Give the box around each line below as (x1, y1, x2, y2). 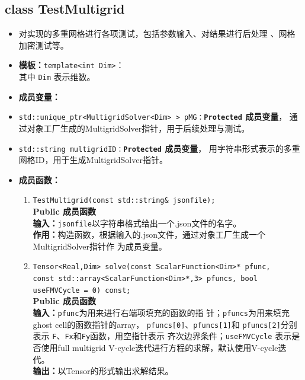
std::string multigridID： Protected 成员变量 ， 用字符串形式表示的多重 (18, 142, 300, 154)
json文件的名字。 (176, 216, 242, 229)
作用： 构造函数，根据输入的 (33, 228, 141, 241)
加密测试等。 (18, 39, 69, 51)
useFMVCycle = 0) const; (33, 286, 131, 295)
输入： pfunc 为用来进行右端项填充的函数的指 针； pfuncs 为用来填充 (33, 306, 290, 319)
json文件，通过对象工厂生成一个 (143, 228, 266, 241)
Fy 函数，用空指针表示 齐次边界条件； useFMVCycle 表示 (81, 330, 292, 342)
